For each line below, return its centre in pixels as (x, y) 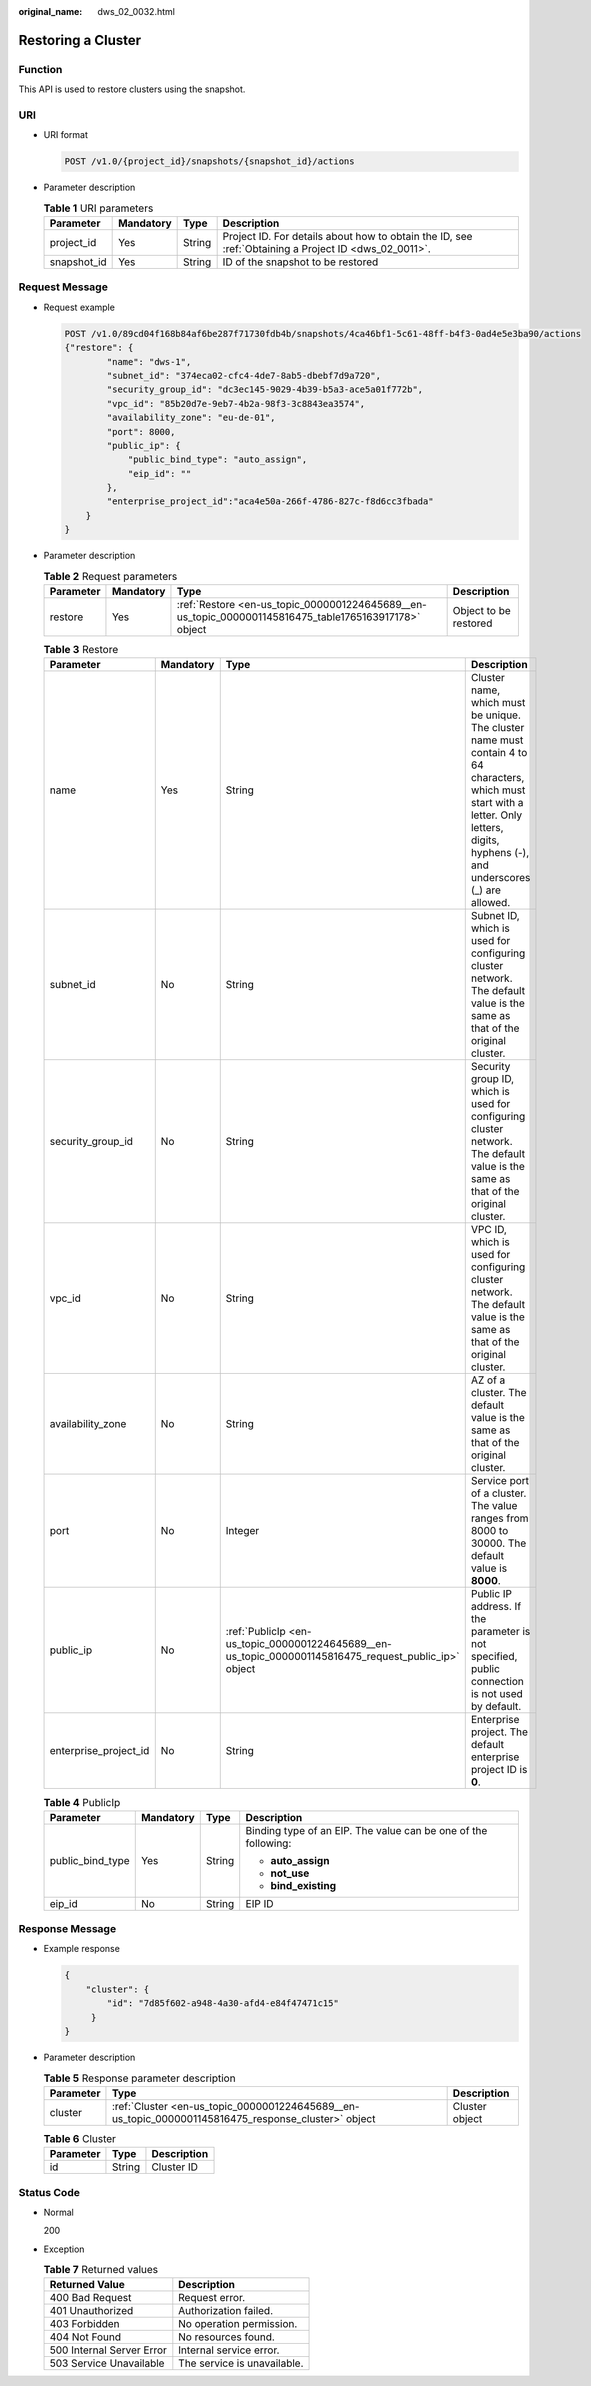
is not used (497, 1694)
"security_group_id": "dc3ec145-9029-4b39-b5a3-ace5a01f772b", (265, 389)
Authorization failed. (226, 2311)
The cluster (497, 728)
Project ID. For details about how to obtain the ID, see (347, 237)
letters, (487, 828)
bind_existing (303, 1885)
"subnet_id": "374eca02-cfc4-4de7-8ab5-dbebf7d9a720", (244, 375)
